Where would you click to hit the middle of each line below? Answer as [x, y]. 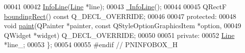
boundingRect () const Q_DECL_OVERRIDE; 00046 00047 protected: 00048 [120, 16]
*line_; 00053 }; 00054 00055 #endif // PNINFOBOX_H [91, 44]
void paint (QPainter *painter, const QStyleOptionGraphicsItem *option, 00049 [123, 26]
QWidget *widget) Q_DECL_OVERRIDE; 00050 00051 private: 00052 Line [119, 35]
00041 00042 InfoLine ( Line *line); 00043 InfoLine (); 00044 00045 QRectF [115, 6]
